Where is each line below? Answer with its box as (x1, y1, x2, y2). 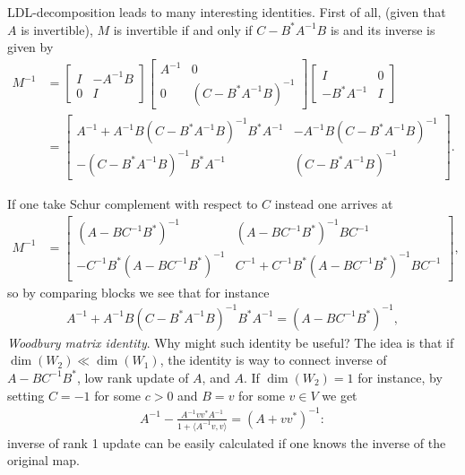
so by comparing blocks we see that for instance (7, 282, 270, 301)
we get (322, 385, 357, 404)
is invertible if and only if (113, 20, 253, 39)
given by (7, 38, 54, 56)
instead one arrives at (274, 194, 393, 212)
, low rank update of (76, 367, 189, 386)
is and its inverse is (330, 20, 435, 39)
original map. (7, 451, 80, 470)
